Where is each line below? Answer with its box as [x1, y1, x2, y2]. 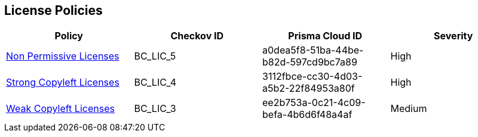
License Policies [4, 3, 103, 18]
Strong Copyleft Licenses [6, 76, 119, 89]
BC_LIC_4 [134, 76, 176, 89]
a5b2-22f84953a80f [262, 82, 355, 95]
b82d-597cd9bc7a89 [262, 56, 357, 68]
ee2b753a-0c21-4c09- [262, 96, 366, 109]
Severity [434, 30, 473, 42]
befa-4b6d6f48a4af [262, 108, 353, 121]
